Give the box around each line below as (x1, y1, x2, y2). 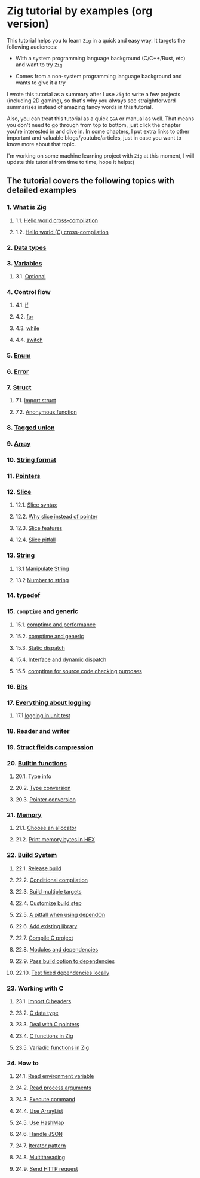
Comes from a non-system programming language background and (15, 72, 182, 80)
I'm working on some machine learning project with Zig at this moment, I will (7, 152, 195, 159)
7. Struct (7, 383, 32, 392)
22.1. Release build (15, 864, 61, 872)
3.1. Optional (15, 272, 46, 280)
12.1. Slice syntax (15, 501, 57, 508)
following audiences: (7, 43, 58, 50)
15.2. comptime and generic (15, 632, 84, 640)
